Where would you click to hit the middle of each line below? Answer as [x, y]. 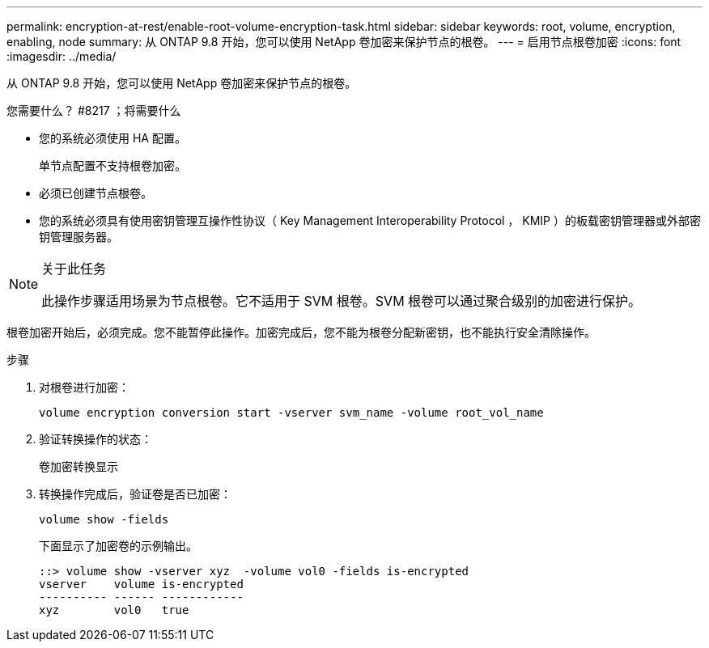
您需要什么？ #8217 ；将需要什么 [94, 110]
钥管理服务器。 [79, 237]
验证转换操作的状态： [96, 439]
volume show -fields [104, 519]
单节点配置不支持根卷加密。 [113, 165]
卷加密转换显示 [79, 467]
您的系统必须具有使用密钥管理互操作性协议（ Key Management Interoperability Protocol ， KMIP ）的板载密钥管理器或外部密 [370, 220]
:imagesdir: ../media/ [62, 56]
